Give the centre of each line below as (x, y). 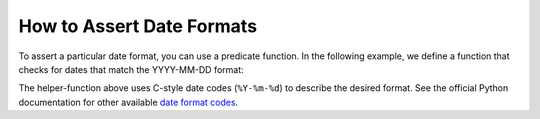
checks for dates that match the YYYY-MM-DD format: (131, 69)
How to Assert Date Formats (138, 26)
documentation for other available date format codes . (128, 102)
